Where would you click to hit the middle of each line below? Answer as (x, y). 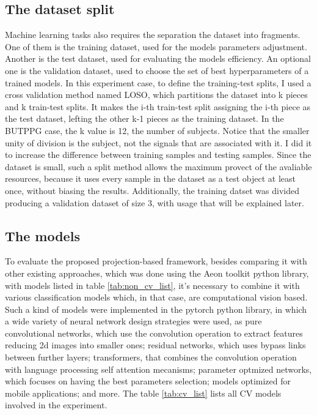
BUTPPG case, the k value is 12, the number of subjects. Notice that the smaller (157, 130)
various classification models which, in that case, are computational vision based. (156, 297)
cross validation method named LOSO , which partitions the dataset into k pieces (156, 95)
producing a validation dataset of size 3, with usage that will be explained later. (155, 202)
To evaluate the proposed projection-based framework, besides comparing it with (156, 261)
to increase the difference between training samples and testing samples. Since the (158, 155)
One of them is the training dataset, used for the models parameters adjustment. (156, 46)
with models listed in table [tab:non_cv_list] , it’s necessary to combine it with (152, 285)
